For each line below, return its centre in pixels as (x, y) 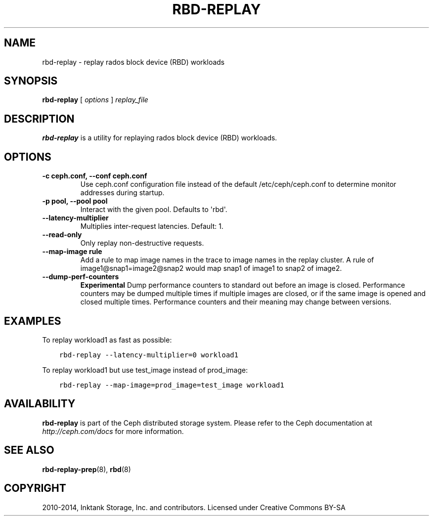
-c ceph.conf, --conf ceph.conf (95, 176)
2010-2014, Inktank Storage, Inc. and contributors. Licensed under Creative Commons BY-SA (194, 507)
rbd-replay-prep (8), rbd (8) (87, 469)
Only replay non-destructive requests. (142, 243)
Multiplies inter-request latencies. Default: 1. (152, 226)
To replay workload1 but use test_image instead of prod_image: (145, 370)
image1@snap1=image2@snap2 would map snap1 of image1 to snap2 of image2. (211, 268)
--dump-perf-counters (81, 277)
